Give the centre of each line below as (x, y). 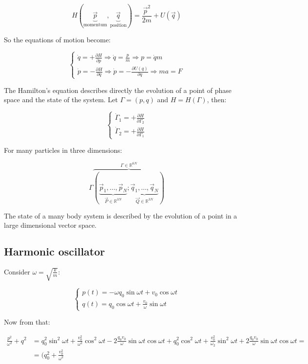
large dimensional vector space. (50, 225)
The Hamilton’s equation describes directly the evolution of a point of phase (118, 90)
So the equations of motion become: (58, 39)
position (118, 26)
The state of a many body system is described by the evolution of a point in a (121, 215)
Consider (17, 271)
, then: (217, 100)
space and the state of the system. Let (61, 100)
